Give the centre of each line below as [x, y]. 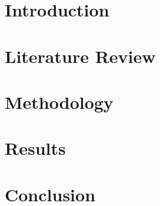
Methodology [59, 102]
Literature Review [80, 56]
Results [35, 148]
